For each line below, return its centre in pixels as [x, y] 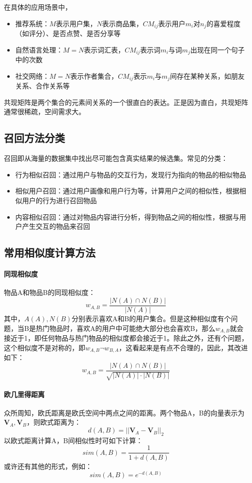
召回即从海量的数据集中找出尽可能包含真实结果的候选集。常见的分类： [116, 158]
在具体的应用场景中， [38, 7]
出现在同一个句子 [217, 49]
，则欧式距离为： [54, 422]
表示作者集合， [94, 76]
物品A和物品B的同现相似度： [50, 292]
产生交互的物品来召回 [56, 226]
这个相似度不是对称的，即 [45, 347]
